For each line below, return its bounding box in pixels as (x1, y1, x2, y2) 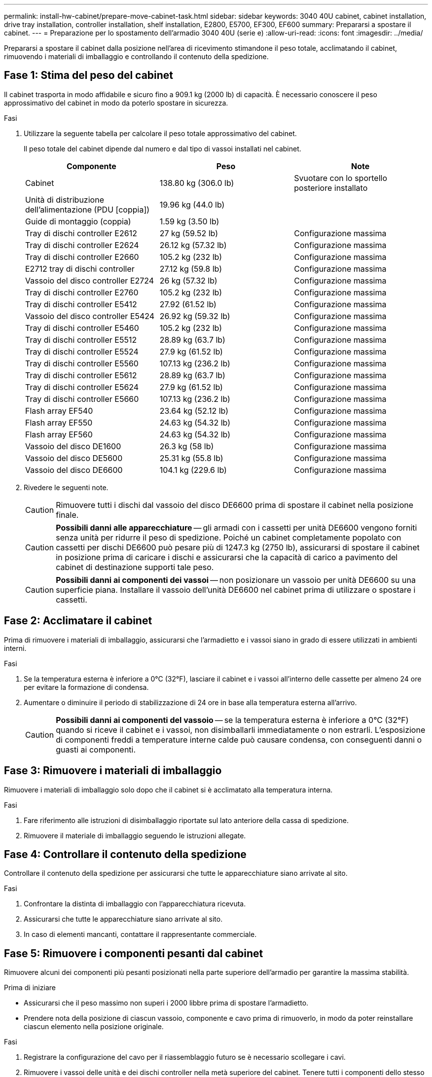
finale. (56, 509, 79, 520)
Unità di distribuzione (25, 194, 104, 205)
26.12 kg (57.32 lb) (159, 240, 227, 250)
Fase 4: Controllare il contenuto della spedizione (4, 848, 247, 861)
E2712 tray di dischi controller (25, 263, 135, 274)
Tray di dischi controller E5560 (25, 358, 139, 368)
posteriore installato (294, 182, 368, 193)
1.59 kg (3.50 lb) (159, 216, 219, 226)
